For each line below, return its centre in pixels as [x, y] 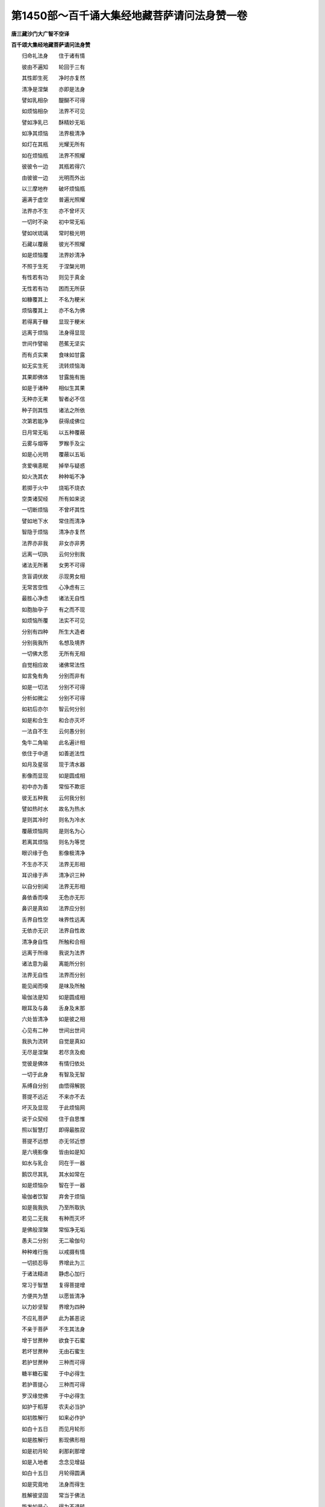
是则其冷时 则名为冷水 [53, 820]
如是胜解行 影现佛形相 [53, 1440]
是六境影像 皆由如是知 [53, 1152]
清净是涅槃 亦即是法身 [53, 89]
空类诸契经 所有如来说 [53, 499]
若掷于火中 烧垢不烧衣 [53, 488]
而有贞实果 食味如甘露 [53, 354]
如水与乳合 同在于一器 [53, 1163]
